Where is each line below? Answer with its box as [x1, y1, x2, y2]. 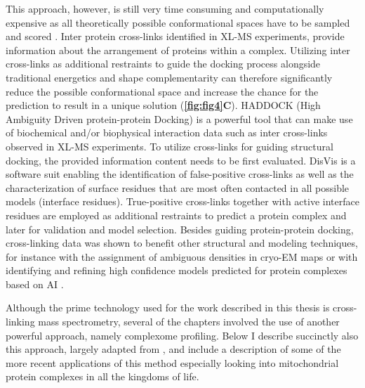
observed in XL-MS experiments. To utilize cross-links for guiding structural [6, 138, 333, 153]
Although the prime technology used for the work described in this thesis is [6, 300, 330, 315]
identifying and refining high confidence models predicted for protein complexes [6, 263, 347, 278]
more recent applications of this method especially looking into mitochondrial [6, 355, 339, 370]
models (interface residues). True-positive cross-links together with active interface [6, 194, 359, 209]
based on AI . [6, 276, 64, 291]
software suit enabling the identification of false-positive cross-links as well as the [6, 167, 354, 181]
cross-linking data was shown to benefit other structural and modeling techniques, [6, 235, 358, 250]
